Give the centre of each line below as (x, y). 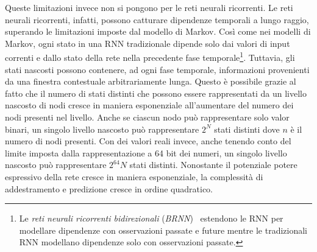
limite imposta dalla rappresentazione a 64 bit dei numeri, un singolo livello (146, 152)
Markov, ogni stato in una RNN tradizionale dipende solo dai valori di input (148, 43)
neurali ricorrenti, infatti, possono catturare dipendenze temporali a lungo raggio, (157, 19)
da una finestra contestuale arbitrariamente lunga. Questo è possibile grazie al (151, 81)
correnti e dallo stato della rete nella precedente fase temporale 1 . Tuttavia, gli (150, 57)
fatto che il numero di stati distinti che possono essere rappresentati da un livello (156, 93)
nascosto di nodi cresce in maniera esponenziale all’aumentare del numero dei (149, 105)
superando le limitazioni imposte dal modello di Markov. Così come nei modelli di (158, 31)
